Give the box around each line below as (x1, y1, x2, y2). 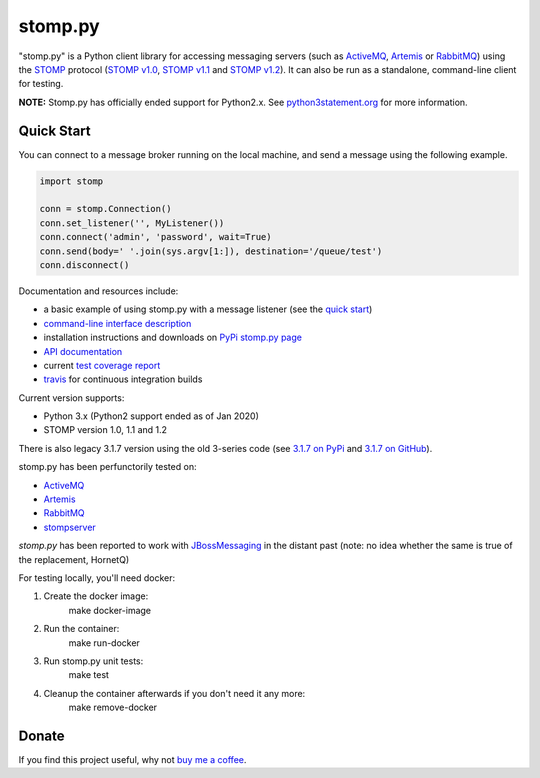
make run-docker (68, 636, 140, 649)
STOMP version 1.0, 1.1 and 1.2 (43, 424, 168, 436)
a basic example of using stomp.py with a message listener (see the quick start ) (43, 303, 373, 315)
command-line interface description (43, 317, 192, 329)
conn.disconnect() (39, 259, 130, 270)
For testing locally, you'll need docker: (18, 571, 176, 584)
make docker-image (68, 604, 152, 616)
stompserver (43, 521, 97, 533)
